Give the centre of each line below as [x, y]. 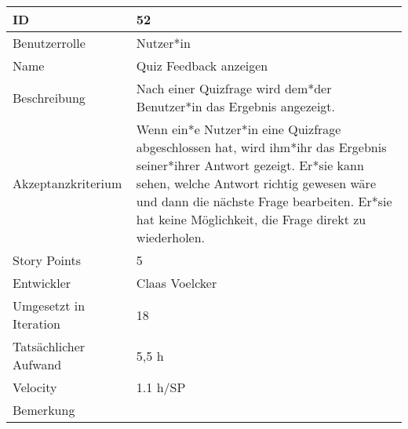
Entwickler [42, 283]
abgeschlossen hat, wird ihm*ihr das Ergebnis [261, 147]
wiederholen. [171, 237]
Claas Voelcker [177, 283]
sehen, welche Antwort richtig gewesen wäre [256, 183]
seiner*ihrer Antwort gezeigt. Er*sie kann [250, 165]
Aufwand [37, 364]
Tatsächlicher [49, 346]
